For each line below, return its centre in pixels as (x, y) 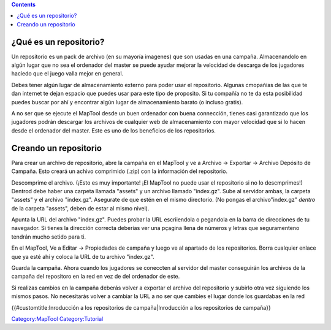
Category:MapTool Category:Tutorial (57, 318)
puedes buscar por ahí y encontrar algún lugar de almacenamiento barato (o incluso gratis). (127, 102)
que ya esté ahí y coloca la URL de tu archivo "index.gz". (83, 256)
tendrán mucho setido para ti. (49, 237)
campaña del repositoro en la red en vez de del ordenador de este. (96, 277)
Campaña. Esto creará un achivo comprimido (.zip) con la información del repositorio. (120, 171)
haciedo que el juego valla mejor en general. (67, 74)
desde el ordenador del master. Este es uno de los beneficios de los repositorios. (113, 130)
